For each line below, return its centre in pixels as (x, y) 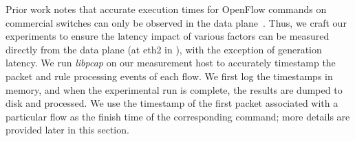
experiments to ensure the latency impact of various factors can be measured (168, 36)
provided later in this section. (67, 130)
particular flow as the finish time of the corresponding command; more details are (178, 116)
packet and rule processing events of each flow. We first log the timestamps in (169, 76)
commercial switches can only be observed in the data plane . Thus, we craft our (176, 22)
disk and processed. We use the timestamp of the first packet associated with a (172, 103)
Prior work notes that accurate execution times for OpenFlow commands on (166, 9)
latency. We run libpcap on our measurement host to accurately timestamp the (171, 63)
